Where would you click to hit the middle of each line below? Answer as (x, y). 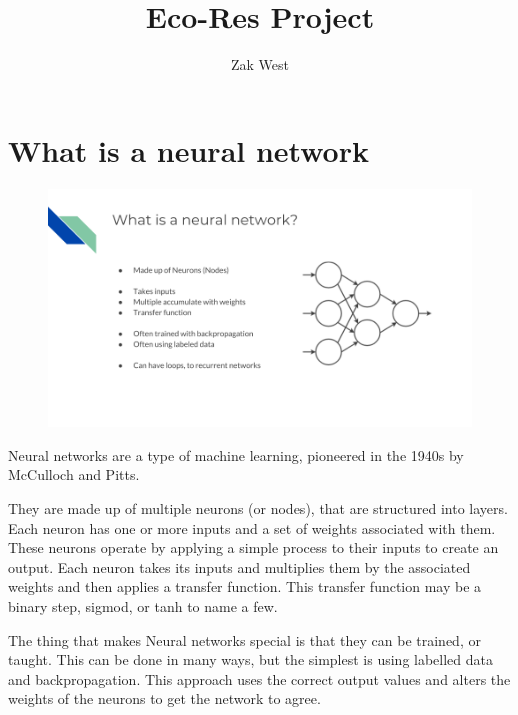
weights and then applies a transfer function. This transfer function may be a (245, 586)
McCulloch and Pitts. (74, 474)
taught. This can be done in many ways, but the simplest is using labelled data (251, 659)
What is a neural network (188, 149)
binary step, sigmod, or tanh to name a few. (143, 605)
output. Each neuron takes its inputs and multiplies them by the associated (239, 566)
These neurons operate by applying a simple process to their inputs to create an (253, 547)
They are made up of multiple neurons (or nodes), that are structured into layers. (258, 507)
